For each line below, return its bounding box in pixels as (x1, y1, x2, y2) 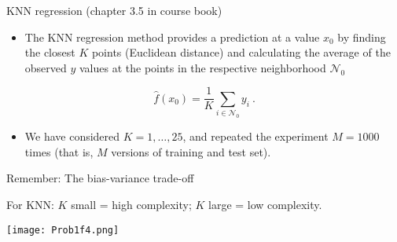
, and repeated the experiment (182, 128, 329, 145)
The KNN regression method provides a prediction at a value (24, 28, 320, 45)
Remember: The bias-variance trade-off (6, 170, 194, 186)
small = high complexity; (71, 196, 192, 212)
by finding (337, 28, 386, 45)
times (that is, (24, 143, 94, 159)
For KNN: (6, 196, 54, 212)
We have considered (24, 128, 120, 145)
